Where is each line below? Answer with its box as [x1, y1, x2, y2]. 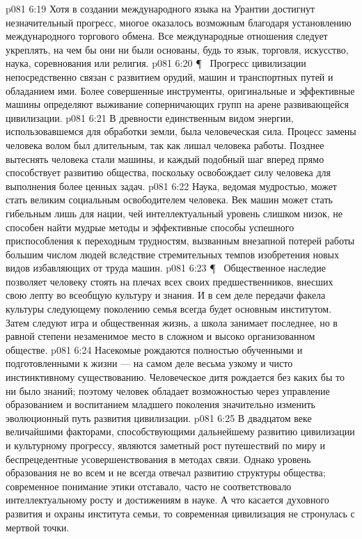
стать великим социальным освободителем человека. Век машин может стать [6, 192, 333, 207]
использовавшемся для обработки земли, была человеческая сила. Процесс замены [6, 124, 356, 139]
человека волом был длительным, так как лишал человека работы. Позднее [6, 137, 324, 152]
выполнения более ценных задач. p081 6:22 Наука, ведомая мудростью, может [6, 178, 337, 193]
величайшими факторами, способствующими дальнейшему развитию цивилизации [6, 424, 355, 439]
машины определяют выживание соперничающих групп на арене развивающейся [6, 97, 349, 111]
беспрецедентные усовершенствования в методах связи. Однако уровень [6, 451, 311, 466]
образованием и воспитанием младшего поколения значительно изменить [6, 397, 315, 412]
